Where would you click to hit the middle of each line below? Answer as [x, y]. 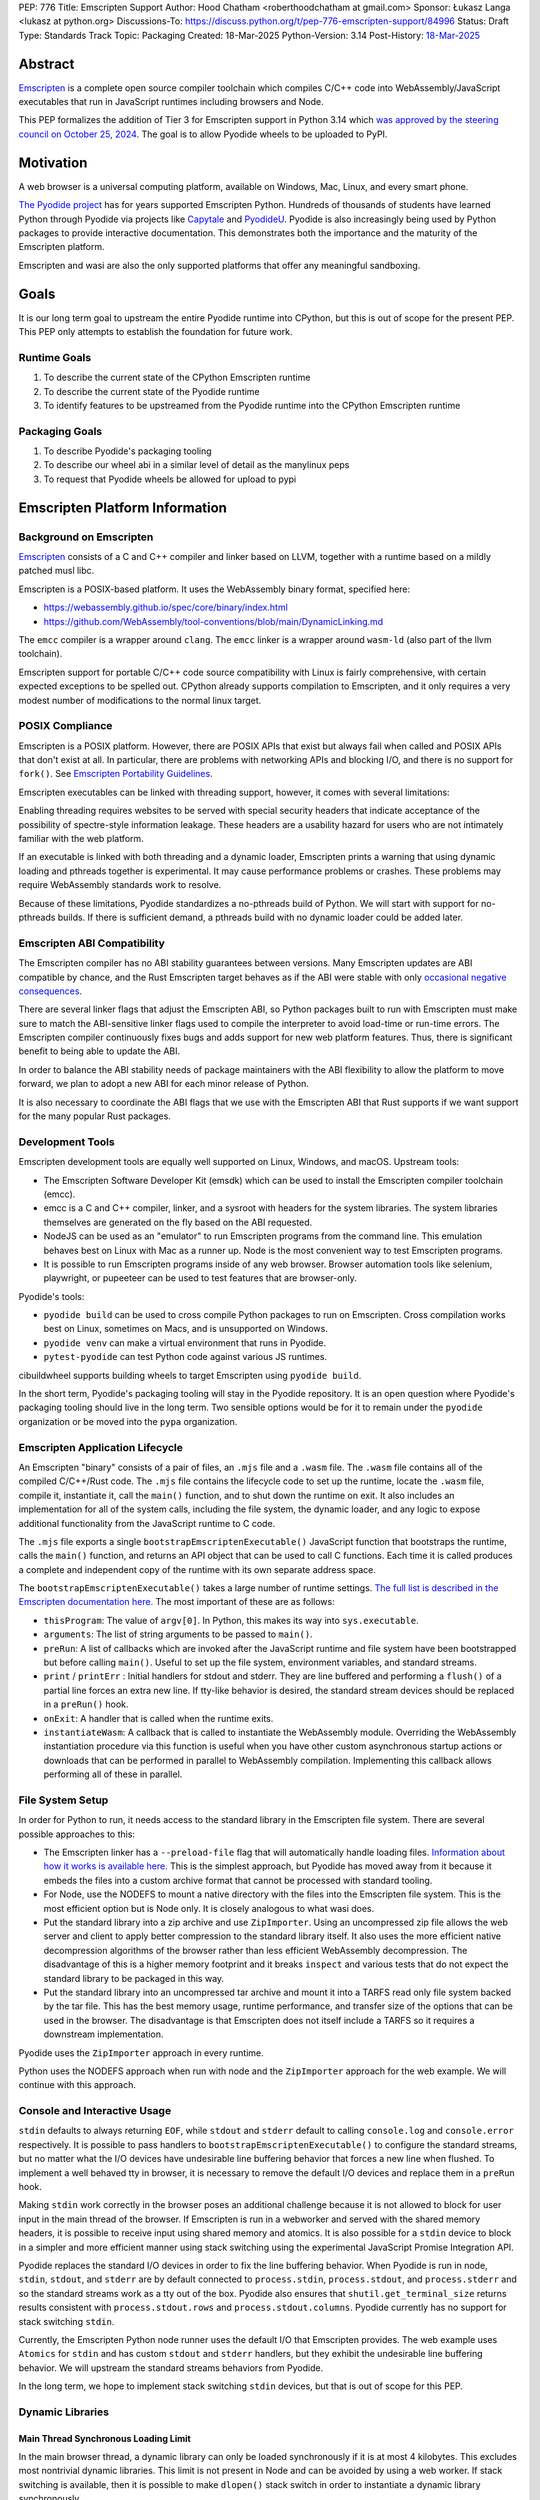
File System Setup [63, 1800]
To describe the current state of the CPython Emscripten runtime [177, 377]
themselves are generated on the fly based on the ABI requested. [178, 1222]
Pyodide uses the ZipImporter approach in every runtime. [141, 2052]
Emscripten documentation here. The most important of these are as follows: [176, 1602]
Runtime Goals [55, 357]
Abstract [46, 63]
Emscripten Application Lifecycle [101, 1447]
